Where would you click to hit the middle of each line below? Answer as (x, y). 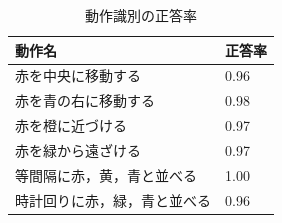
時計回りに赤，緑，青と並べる (113, 199)
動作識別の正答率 (141, 15)
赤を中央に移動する (78, 75)
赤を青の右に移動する (85, 100)
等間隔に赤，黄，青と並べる (106, 174)
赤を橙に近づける (71, 125)
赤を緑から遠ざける (78, 149)
